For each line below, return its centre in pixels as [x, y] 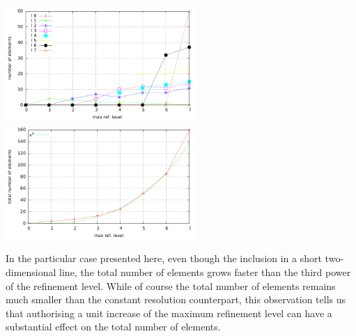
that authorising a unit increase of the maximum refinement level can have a [169, 313]
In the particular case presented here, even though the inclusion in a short [164, 258]
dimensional [31, 272]
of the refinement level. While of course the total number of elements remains [171, 285]
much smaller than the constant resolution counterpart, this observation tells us [176, 299]
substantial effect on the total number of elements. [113, 327]
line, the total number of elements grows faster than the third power [205, 272]
